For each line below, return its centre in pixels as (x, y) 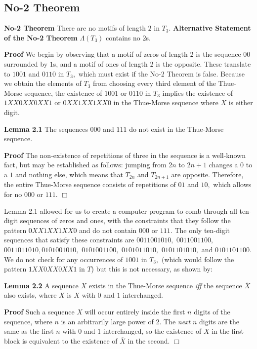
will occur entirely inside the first (135, 311)
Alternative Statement (212, 28)
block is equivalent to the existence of (61, 340)
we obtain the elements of (43, 83)
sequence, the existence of (63, 93)
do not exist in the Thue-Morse (176, 129)
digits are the (219, 321)
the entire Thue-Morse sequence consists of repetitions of (90, 184)
